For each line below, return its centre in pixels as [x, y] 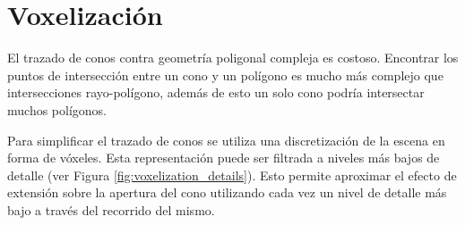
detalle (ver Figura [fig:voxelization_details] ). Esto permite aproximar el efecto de [232, 175]
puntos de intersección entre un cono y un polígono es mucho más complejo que [225, 75]
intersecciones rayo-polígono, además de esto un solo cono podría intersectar [216, 92]
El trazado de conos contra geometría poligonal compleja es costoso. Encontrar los [233, 58]
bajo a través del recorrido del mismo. [111, 209]
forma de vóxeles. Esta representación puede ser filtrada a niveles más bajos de [224, 158]
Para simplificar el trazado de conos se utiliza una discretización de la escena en [226, 140]
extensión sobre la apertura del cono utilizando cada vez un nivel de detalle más [227, 192]
